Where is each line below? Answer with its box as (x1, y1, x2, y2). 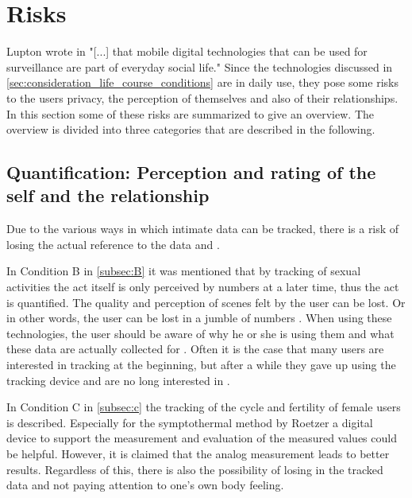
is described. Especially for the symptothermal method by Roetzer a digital (6, 414, 373, 430)
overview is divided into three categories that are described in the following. (6, 121, 375, 138)
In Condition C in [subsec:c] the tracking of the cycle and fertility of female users (6, 399, 401, 415)
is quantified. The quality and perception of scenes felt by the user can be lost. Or (6, 294, 406, 310)
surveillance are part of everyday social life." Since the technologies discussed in (6, 58, 393, 75)
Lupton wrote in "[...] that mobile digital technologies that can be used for (6, 43, 368, 60)
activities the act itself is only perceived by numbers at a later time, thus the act (6, 278, 399, 295)
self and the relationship (6, 183, 210, 208)
